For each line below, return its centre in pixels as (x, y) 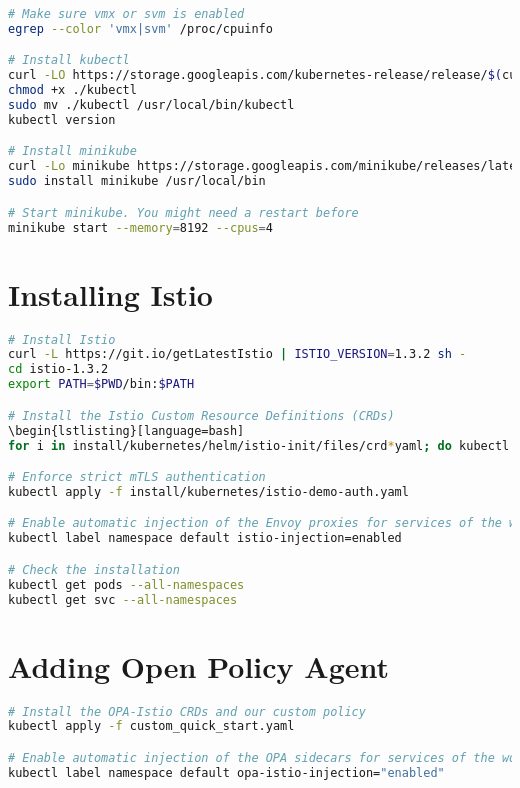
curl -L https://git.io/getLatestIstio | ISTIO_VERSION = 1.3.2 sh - (237, 354)
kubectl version (62, 119)
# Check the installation (94, 569)
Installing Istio (110, 293)
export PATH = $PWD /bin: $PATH (101, 384)
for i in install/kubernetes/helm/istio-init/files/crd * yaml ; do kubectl (259, 445)
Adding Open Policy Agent (199, 665)
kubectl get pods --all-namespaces (126, 584)
